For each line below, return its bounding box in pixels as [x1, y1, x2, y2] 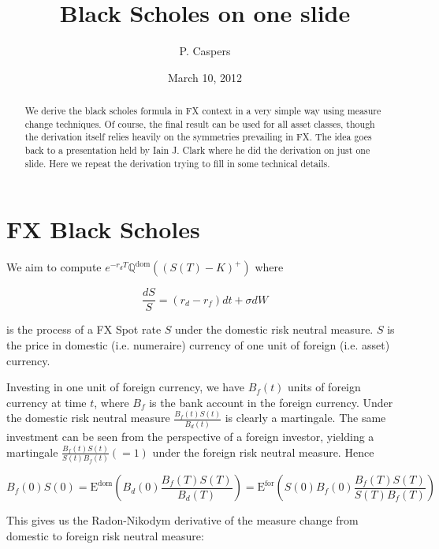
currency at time [6, 394, 87, 410]
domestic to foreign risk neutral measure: [6, 527, 204, 543]
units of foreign [288, 379, 361, 395]
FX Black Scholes [6, 213, 200, 245]
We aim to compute [6, 259, 102, 275]
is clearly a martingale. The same [225, 409, 386, 426]
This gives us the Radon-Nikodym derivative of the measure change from [6, 512, 359, 528]
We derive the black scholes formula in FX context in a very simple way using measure [24, 104, 381, 118]
